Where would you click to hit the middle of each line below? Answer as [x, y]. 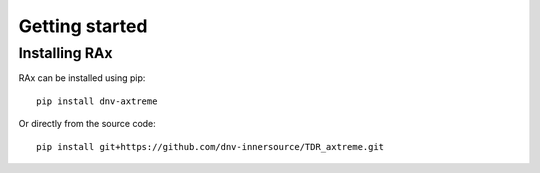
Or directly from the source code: [87, 124]
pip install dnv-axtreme [97, 101]
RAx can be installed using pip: [82, 78]
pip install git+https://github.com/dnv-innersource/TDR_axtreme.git [210, 146]
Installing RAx [66, 53]
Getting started [83, 26]
